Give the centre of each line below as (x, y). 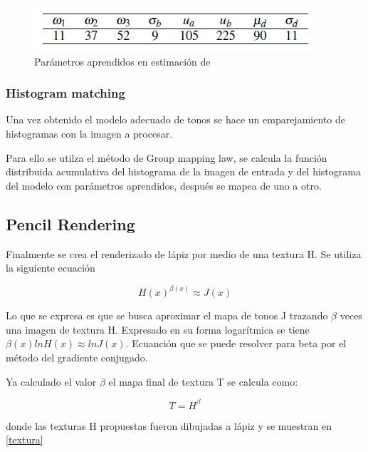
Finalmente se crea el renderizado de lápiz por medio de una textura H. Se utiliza (184, 253)
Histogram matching (65, 93)
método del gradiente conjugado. (77, 358)
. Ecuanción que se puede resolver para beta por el (236, 343)
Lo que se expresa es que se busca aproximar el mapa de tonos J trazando (167, 315)
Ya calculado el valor (51, 381)
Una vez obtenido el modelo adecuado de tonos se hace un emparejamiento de (175, 119)
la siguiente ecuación (51, 268)
